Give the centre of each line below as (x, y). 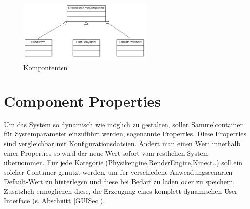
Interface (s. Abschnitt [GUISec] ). (54, 200)
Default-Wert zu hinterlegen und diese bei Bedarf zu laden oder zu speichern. (120, 181)
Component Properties (83, 101)
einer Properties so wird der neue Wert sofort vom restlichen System (106, 153)
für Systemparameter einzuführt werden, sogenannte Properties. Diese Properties (125, 134)
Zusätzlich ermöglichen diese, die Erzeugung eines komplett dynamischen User (121, 191)
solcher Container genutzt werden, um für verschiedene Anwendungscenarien (118, 172)
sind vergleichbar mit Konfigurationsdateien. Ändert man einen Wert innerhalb (122, 143)
